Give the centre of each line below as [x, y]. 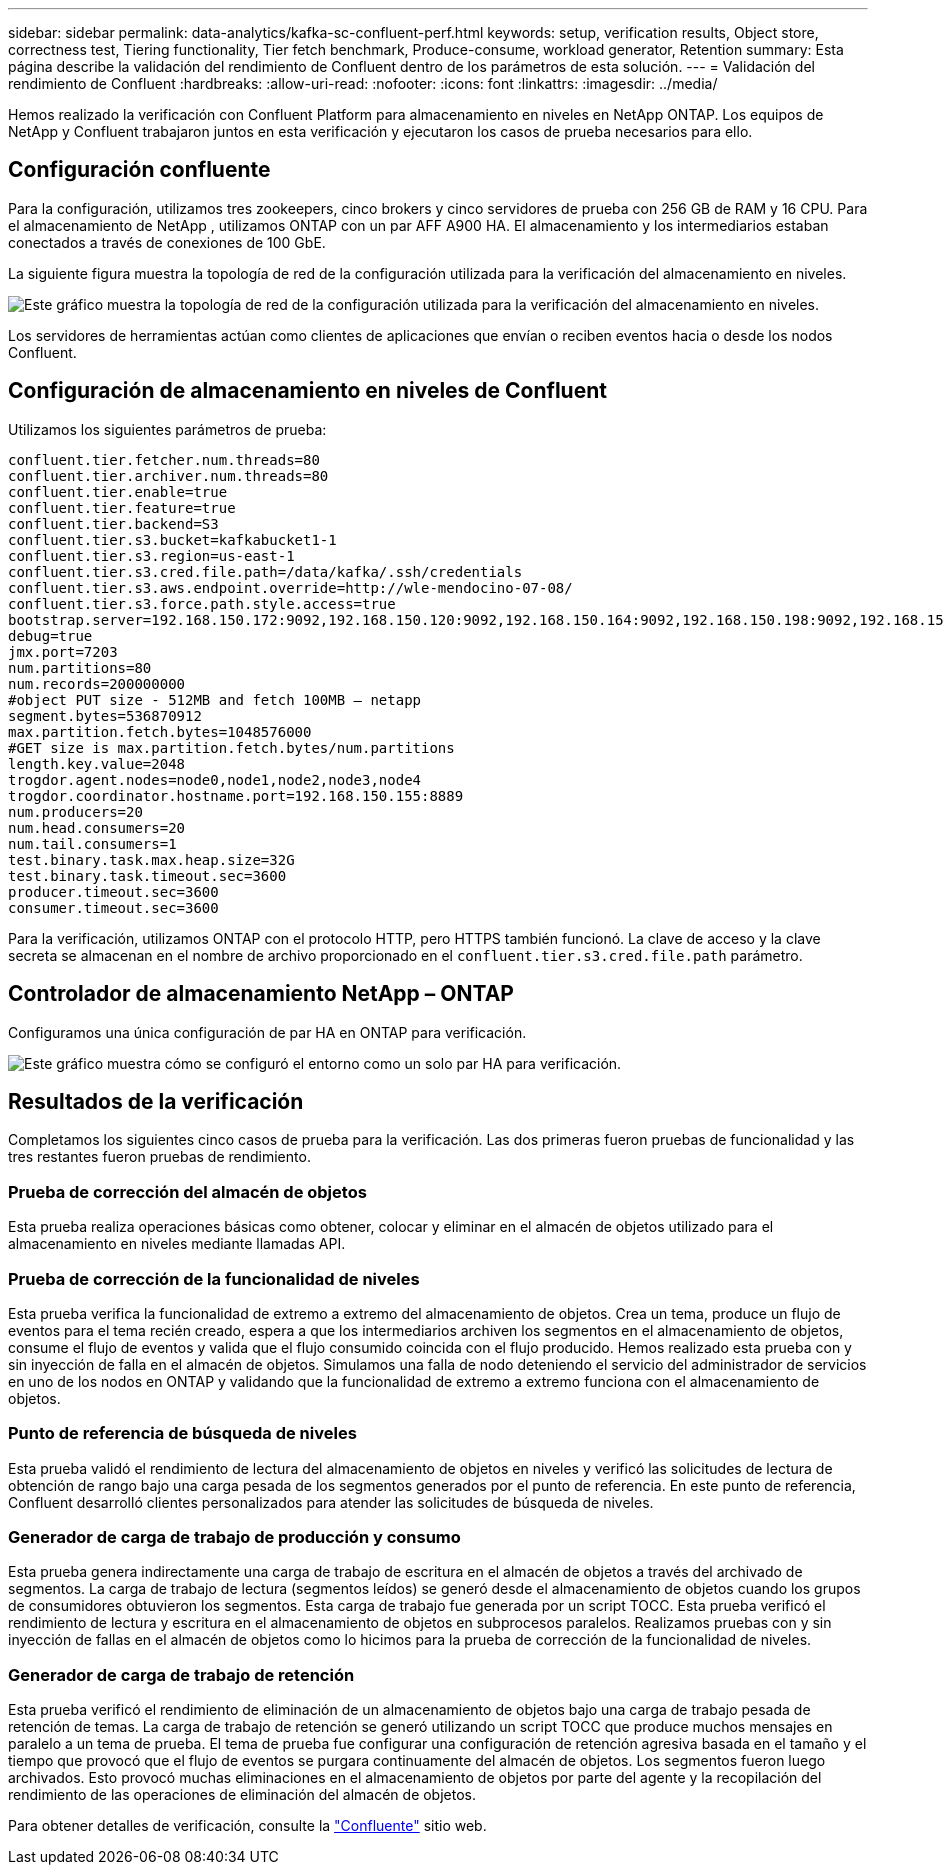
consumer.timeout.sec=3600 [113, 907]
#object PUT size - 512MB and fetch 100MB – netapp [215, 699]
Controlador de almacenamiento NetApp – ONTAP [261, 994]
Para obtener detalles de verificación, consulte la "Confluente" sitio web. [247, 1826]
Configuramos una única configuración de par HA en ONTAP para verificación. [267, 1032]
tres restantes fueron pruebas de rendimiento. [159, 1157]
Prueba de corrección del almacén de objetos [187, 1191]
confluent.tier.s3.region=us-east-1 [151, 555]
